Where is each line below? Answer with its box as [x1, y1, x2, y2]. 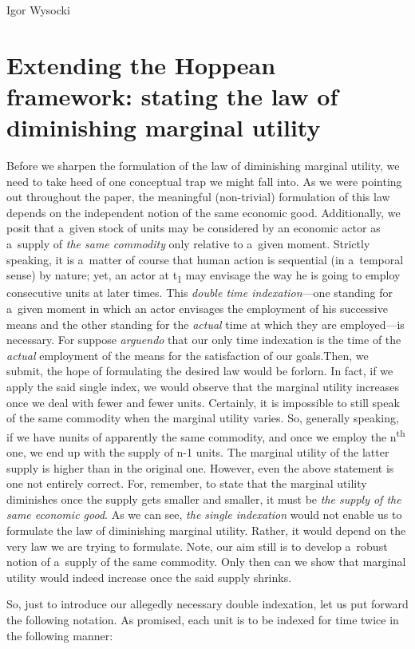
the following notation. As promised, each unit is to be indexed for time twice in [6, 611, 399, 627]
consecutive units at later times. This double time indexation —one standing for [6, 284, 393, 301]
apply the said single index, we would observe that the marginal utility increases [6, 378, 400, 394]
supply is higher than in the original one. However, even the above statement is [6, 459, 394, 476]
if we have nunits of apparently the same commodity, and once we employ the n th [6, 425, 405, 445]
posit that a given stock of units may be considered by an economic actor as [6, 220, 381, 236]
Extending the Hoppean [6, 48, 276, 81]
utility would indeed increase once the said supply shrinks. [6, 568, 292, 585]
